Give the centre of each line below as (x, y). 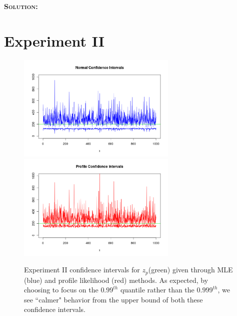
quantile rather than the (157, 290)
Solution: (21, 6)
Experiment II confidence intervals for (82, 270)
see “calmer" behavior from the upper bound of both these (113, 299)
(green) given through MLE (190, 270)
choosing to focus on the (61, 290)
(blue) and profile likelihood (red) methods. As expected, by (116, 280)
